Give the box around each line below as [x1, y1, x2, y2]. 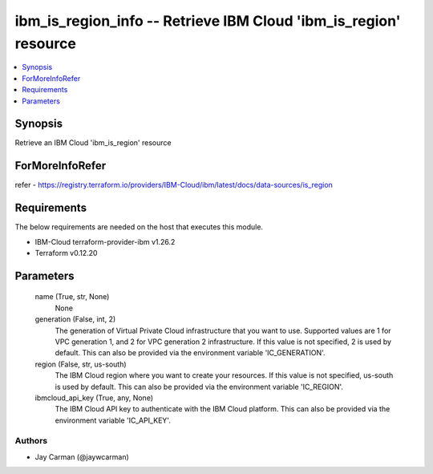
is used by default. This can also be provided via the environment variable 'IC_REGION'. [55, 382, 344, 391]
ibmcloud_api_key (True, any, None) [34, 393, 154, 403]
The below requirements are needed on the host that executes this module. [14, 222, 264, 232]
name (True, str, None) [34, 292, 110, 302]
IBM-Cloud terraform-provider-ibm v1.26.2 [34, 237, 176, 246]
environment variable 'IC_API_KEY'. [55, 415, 172, 425]
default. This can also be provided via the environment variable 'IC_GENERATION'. [55, 348, 326, 358]
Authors [14, 436, 48, 447]
